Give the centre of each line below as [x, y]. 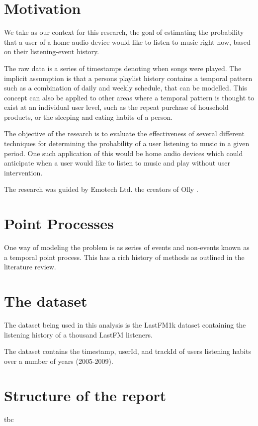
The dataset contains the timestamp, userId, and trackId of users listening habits [128, 351]
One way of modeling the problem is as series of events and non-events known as [127, 247]
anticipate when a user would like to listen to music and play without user [117, 163]
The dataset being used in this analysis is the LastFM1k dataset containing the [125, 325]
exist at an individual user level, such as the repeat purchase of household [116, 107]
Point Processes [59, 223]
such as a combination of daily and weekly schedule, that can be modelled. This [126, 88]
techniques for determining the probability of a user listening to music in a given [127, 143]
